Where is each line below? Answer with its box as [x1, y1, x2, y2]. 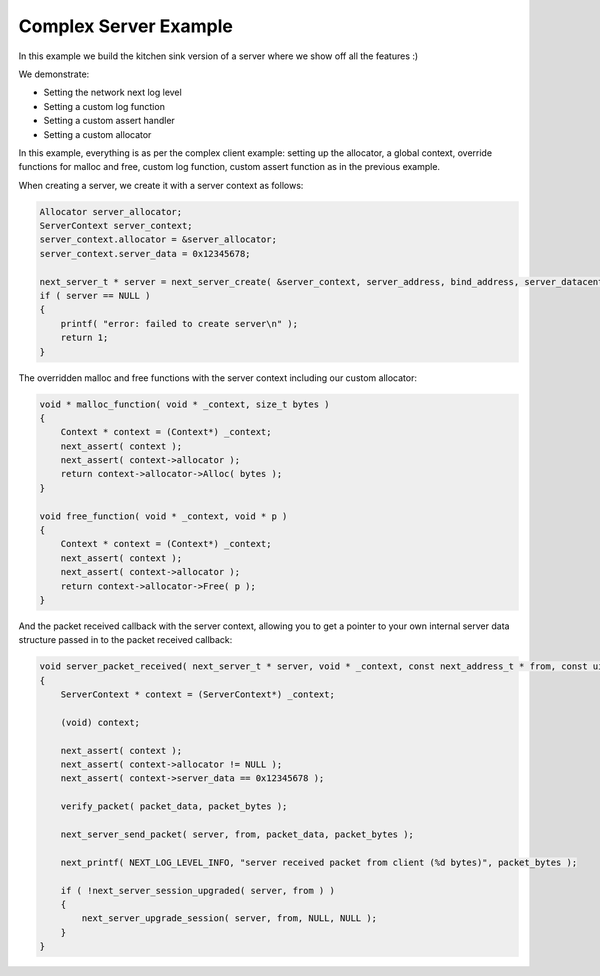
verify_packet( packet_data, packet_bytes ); [60, 801, 288, 812]
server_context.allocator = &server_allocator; [39, 234, 277, 245]
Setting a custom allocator [43, 128, 152, 140]
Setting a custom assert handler [43, 115, 175, 127]
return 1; [60, 332, 109, 344]
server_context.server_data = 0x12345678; [39, 248, 251, 259]
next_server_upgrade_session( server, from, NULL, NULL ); [81, 913, 378, 924]
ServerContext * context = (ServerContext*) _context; [60, 689, 335, 700]
